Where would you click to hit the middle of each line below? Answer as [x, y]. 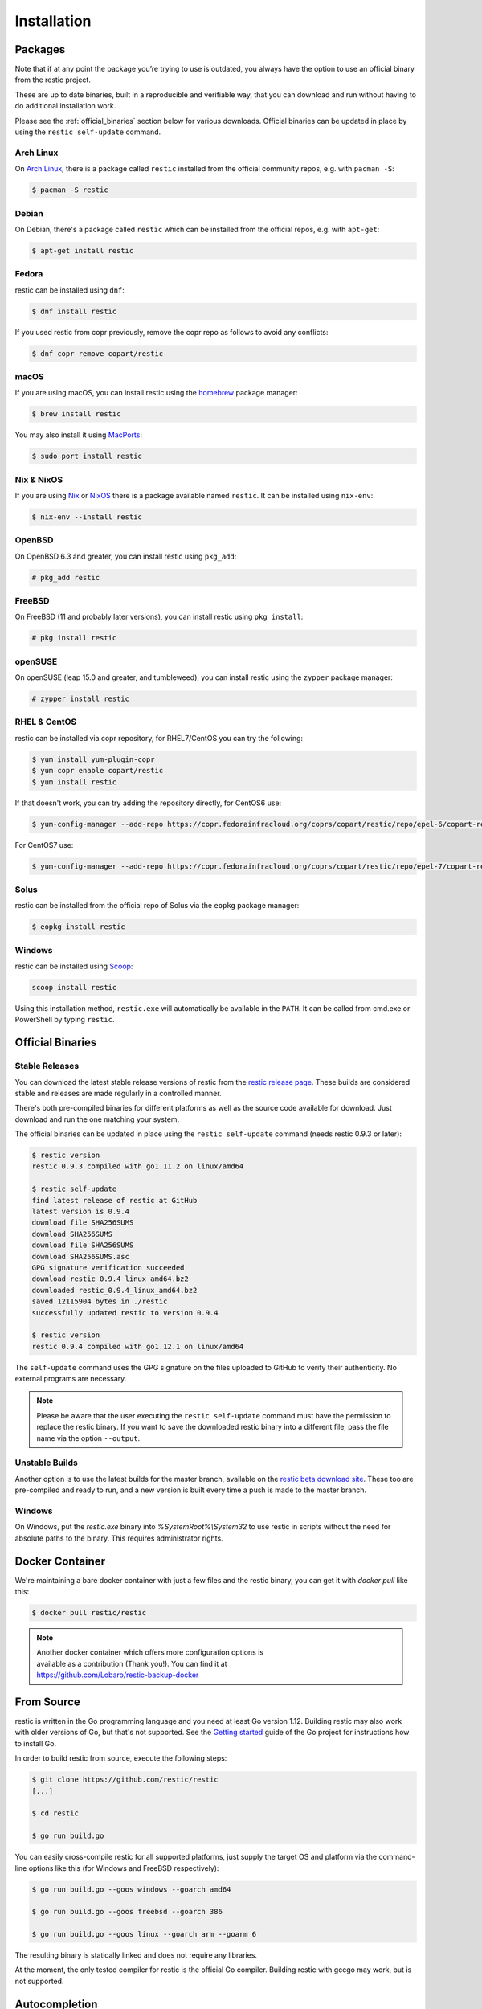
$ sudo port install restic [87, 456]
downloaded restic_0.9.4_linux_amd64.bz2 [114, 1290]
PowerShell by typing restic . [65, 1020]
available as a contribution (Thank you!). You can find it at [132, 1663]
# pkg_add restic [66, 577]
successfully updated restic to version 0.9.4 [125, 1313]
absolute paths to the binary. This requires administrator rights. [119, 1538]
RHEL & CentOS [46, 722]
